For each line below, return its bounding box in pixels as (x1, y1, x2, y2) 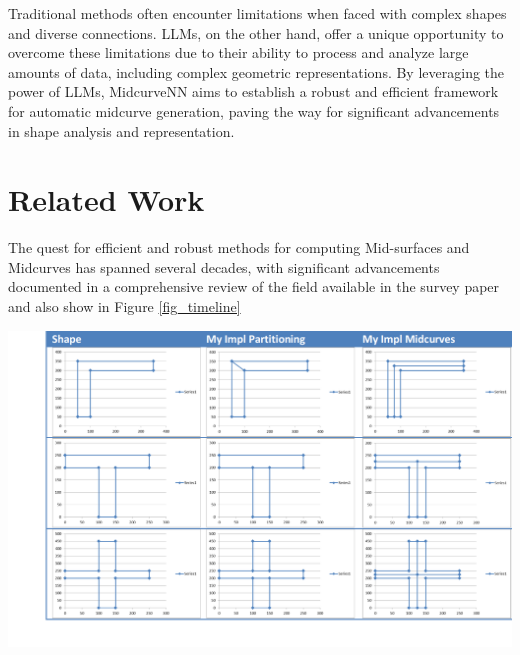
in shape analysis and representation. (8, 120, 235, 141)
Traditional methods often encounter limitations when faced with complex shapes (8, 3, 507, 23)
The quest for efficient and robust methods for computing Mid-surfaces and (8, 237, 470, 258)
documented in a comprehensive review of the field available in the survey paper (8, 276, 500, 297)
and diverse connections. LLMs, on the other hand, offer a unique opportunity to (8, 22, 504, 43)
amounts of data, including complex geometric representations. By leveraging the (8, 61, 505, 82)
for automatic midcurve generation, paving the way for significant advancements (8, 100, 500, 121)
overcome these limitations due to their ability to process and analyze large (8, 42, 469, 63)
